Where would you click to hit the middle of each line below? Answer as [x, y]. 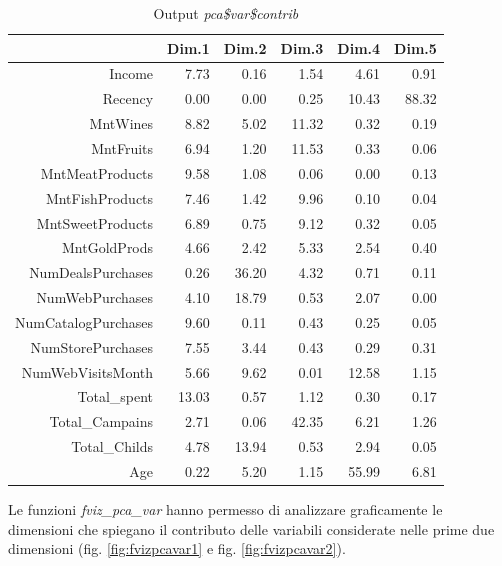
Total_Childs [112, 446]
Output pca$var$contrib [226, 13]
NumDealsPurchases [91, 272]
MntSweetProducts [95, 222]
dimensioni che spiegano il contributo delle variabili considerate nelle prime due [251, 528]
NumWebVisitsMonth [87, 371]
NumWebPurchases [95, 297]
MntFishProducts [99, 197]
